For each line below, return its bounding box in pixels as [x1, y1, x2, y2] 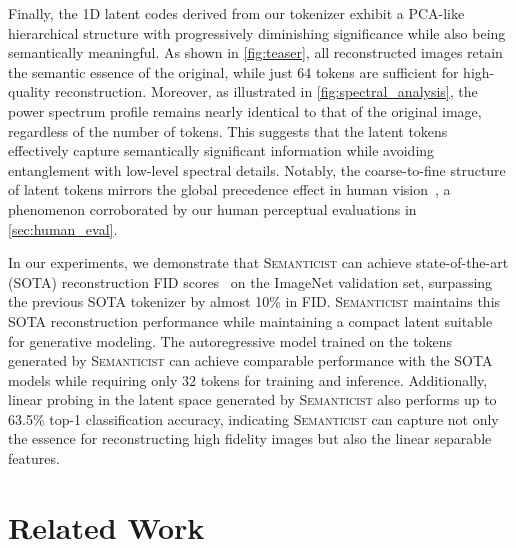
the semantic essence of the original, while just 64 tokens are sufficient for [8, 61, 459, 82]
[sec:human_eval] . [8, 218, 118, 239]
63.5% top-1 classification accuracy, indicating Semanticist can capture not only [8, 408, 499, 429]
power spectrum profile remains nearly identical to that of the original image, [8, 100, 482, 121]
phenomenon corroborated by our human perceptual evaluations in [8, 198, 417, 219]
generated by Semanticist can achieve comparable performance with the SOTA [8, 350, 493, 371]
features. [8, 448, 60, 469]
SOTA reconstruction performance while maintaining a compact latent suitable [8, 310, 493, 331]
